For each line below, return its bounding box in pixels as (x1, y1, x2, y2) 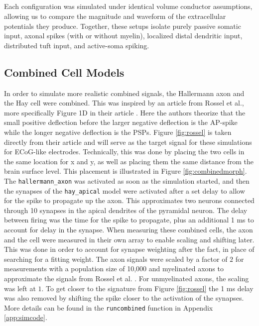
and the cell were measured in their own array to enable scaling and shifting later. (4, 234, 255, 244)
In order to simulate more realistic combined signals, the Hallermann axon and (4, 88, 245, 98)
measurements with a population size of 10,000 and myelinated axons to (4, 263, 224, 274)
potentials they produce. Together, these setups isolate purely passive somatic (4, 20, 241, 31)
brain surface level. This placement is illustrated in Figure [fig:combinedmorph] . (4, 166, 247, 176)
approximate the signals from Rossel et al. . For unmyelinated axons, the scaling (4, 273, 249, 283)
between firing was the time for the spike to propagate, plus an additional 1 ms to (4, 215, 254, 225)
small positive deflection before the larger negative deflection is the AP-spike (4, 117, 238, 127)
